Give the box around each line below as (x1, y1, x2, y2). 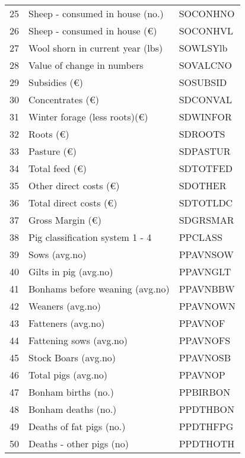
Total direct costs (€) (28, 196, 117, 209)
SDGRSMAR (179, 213, 234, 227)
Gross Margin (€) (28, 213, 101, 227)
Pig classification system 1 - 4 (28, 230, 152, 244)
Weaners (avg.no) (28, 299, 101, 313)
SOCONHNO (179, 7, 235, 20)
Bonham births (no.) (28, 385, 114, 399)
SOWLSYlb (179, 41, 228, 55)
